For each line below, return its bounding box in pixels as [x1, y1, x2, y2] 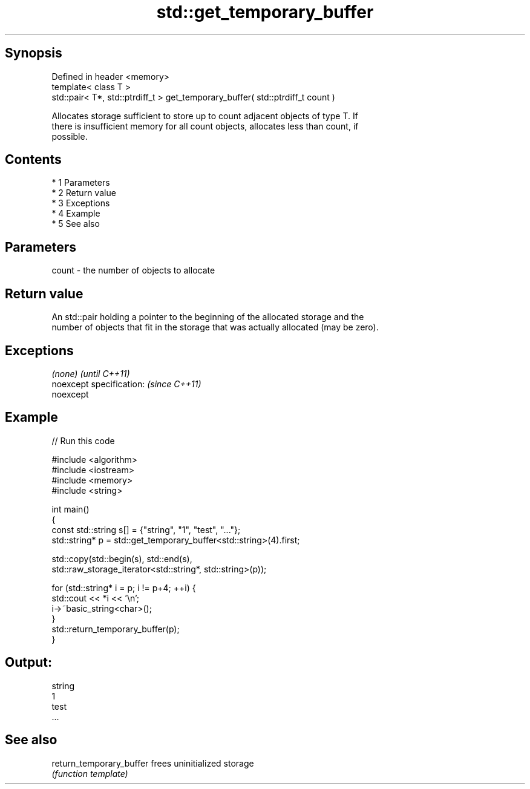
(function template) [51, 768, 128, 779]
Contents [5, 152, 62, 168]
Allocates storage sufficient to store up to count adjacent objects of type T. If [51, 110, 358, 121]
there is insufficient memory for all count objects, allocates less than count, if [51, 120, 359, 131]
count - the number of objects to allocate [51, 265, 215, 276]
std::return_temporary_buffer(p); [51, 623, 180, 634]
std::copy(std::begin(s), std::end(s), [51, 553, 192, 564]
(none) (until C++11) [51, 368, 130, 379]
